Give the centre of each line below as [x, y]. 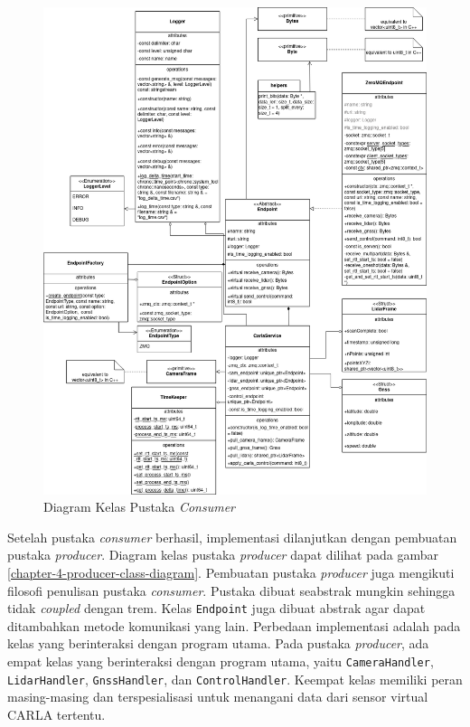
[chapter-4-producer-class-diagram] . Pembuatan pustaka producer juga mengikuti [231, 573]
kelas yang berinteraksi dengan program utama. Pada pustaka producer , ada [218, 643]
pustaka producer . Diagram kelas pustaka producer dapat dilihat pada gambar [223, 555]
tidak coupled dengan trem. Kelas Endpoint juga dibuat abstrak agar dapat [216, 608]
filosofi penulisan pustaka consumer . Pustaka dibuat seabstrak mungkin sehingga [231, 590]
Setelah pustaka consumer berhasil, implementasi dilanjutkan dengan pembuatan [232, 537]
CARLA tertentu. [56, 714]
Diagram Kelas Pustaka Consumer [140, 507]
